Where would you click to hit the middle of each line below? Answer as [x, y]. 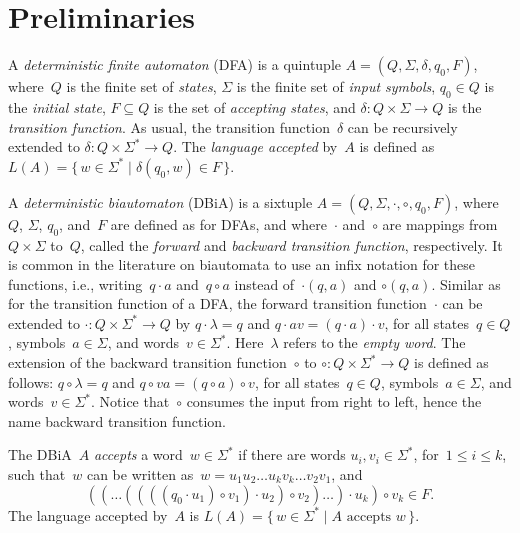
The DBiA [40, 454]
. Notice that [130, 401]
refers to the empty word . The [374, 342]
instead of [264, 283]
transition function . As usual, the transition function [169, 126]
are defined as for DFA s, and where [218, 223]
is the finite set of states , [141, 86]
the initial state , [57, 106]
